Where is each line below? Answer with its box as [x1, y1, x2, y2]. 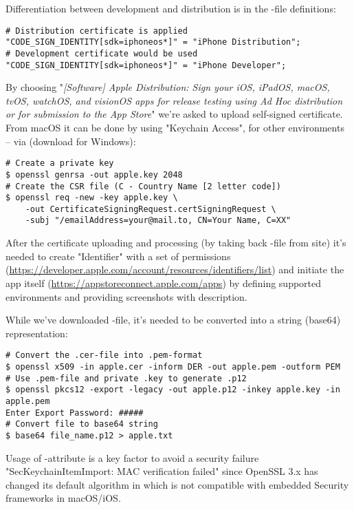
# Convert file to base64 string [5, 419, 158, 429]
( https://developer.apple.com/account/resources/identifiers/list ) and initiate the [5, 262, 344, 277]
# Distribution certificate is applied [5, 25, 188, 36]
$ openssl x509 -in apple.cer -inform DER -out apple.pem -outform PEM [5, 361, 340, 372]
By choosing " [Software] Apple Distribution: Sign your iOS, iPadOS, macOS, [5, 80, 330, 94]
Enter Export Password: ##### [5, 407, 144, 418]
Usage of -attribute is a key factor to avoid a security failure [5, 450, 259, 465]
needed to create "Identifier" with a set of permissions [5, 248, 231, 263]
